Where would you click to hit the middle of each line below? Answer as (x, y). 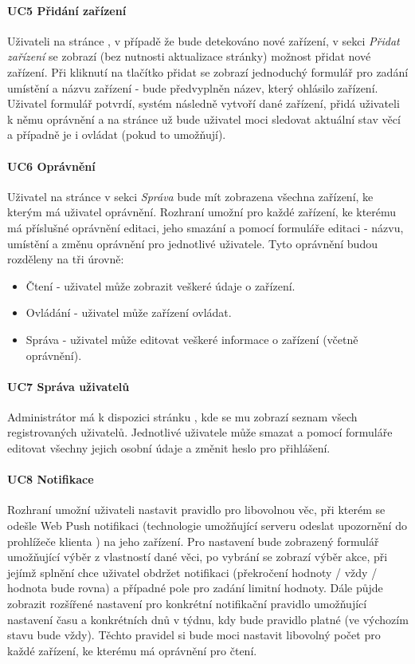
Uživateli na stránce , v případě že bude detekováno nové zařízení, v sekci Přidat (204, 40)
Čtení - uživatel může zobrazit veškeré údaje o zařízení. (161, 285)
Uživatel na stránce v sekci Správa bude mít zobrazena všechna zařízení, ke (190, 196)
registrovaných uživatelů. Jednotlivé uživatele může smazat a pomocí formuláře (200, 432)
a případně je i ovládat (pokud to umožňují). (117, 134)
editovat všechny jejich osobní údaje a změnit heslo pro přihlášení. (169, 448)
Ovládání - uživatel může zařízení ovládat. (129, 312)
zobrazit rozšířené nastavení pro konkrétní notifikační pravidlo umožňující (187, 604)
